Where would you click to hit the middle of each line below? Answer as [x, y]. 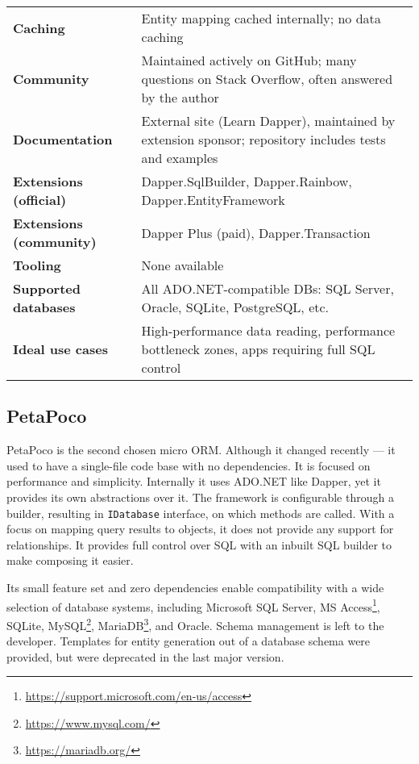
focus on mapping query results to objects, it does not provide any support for [200, 529]
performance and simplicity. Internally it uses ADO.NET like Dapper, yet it [194, 481]
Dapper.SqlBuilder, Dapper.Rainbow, [247, 181]
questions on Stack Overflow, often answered [267, 79]
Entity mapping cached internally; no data [261, 18]
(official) [40, 200]
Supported [47, 288]
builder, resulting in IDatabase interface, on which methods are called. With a [201, 513]
